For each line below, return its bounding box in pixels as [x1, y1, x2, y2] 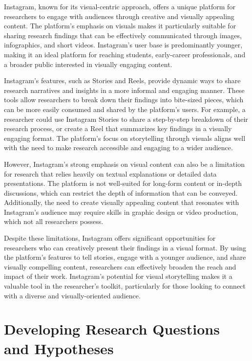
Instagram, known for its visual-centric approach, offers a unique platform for [4, 1, 235, 11]
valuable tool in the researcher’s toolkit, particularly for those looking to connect [4, 281, 246, 291]
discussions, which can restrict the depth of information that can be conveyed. [4, 187, 238, 198]
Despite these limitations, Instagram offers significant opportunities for [4, 233, 216, 243]
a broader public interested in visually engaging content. [4, 59, 172, 69]
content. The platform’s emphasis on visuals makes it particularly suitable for [4, 21, 236, 31]
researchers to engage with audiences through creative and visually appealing [4, 11, 234, 21]
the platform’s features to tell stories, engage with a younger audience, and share [4, 252, 246, 262]
